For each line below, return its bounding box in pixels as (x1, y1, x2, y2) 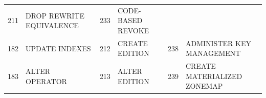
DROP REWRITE (26, 10, 84, 21)
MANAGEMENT (185, 48, 241, 58)
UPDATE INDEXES (26, 43, 91, 53)
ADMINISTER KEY (185, 37, 251, 48)
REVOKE (117, 25, 149, 35)
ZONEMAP (185, 81, 223, 91)
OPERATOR (26, 75, 67, 86)
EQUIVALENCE (26, 20, 79, 31)
